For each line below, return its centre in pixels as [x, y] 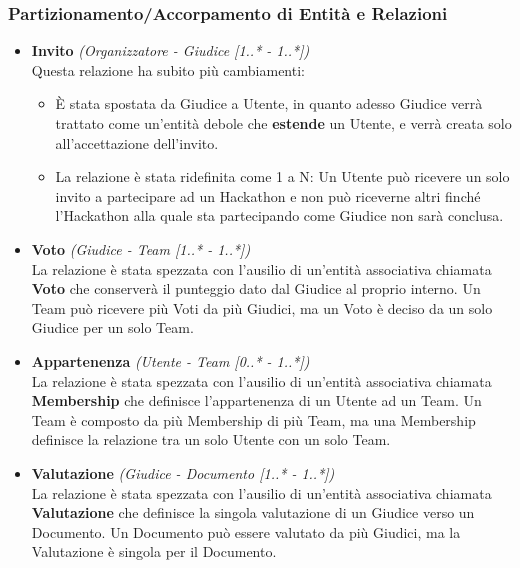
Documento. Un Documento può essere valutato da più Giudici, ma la [246, 531]
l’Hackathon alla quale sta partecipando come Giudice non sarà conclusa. [279, 215]
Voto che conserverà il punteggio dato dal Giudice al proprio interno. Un [256, 288]
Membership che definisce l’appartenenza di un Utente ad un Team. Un [256, 400]
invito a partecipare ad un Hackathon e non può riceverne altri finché [268, 195]
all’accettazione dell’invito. [137, 142]
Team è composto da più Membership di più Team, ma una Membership [253, 419]
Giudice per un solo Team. [112, 327]
